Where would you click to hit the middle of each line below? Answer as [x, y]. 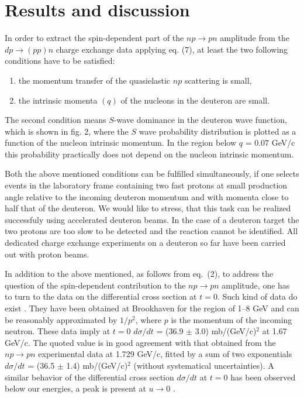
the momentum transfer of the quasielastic [94, 80]
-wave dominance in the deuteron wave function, [200, 120]
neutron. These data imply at [58, 331]
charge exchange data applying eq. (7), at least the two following [172, 49]
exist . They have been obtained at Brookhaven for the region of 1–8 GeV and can [152, 308]
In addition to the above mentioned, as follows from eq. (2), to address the [139, 274]
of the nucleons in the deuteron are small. [195, 100]
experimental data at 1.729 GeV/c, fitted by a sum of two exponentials [165, 354]
